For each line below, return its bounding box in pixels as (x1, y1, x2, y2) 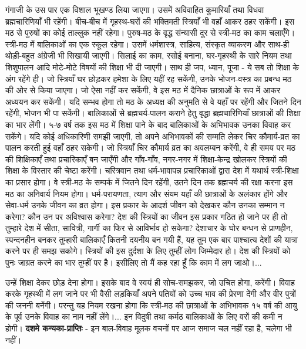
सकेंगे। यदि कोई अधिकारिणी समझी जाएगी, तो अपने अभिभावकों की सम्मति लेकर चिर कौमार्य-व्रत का (5, 130, 300, 142)
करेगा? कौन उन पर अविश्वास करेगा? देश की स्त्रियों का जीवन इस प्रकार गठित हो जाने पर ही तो (5, 210, 288, 222)
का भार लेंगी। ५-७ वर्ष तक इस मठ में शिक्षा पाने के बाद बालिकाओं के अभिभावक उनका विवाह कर (5, 118, 291, 130)
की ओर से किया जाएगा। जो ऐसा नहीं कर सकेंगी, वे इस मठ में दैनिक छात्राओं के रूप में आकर (5, 84, 281, 96)
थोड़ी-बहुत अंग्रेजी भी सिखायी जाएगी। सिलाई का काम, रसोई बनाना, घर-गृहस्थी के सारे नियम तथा (5, 49, 292, 62)
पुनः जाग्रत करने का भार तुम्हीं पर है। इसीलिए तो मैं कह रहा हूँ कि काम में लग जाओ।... (5, 256, 262, 269)
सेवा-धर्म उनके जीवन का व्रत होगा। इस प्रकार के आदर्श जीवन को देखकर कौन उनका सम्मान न (5, 199, 285, 211)
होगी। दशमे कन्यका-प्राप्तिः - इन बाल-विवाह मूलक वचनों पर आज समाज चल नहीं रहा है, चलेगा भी (5, 322, 292, 334)
